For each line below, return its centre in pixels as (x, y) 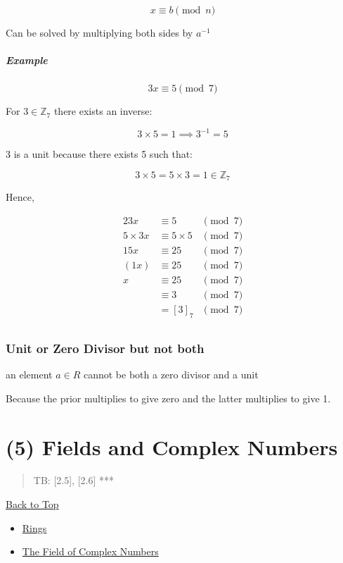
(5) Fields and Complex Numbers (172, 446)
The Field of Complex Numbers (90, 551)
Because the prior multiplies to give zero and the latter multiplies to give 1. (168, 398)
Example (27, 60)
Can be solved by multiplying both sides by (99, 32)
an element (29, 375)
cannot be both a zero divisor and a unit (171, 375)
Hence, (20, 197)
